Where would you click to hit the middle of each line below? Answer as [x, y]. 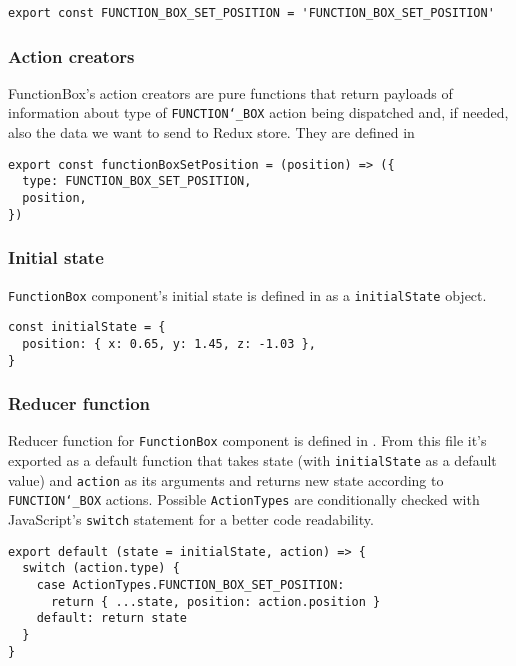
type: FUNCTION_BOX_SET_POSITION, [137, 181]
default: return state [111, 618]
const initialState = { [87, 327]
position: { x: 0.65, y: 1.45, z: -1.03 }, [169, 343]
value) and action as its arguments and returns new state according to [226, 479]
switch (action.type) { [101, 568]
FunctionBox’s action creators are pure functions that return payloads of [230, 92]
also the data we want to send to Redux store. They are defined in [211, 132]
